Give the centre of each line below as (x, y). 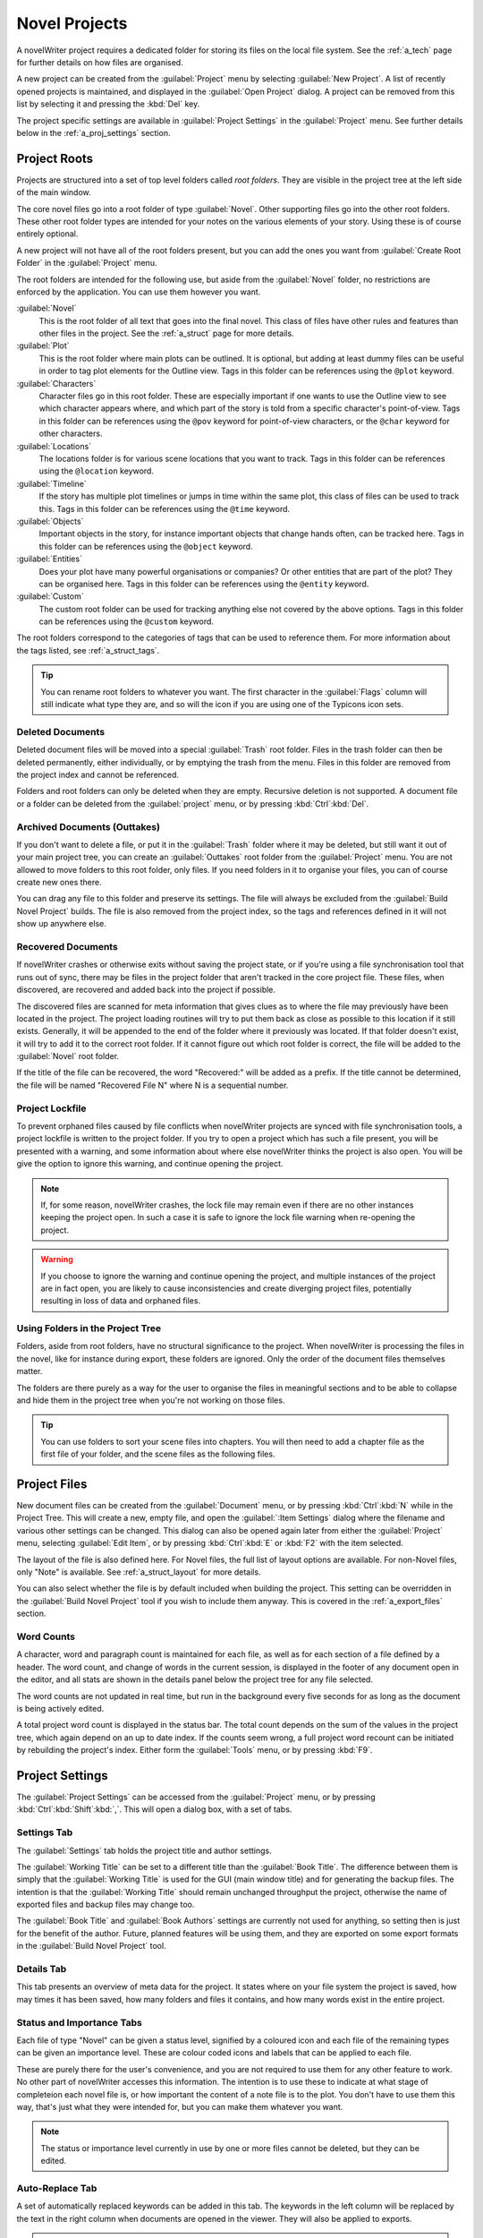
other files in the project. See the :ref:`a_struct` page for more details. (166, 333)
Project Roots (55, 158)
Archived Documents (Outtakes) (89, 826)
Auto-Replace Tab (57, 2188)
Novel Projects (72, 23)
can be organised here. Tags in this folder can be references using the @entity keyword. (204, 584)
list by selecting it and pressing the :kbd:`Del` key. (108, 104)
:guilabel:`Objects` (50, 521)
